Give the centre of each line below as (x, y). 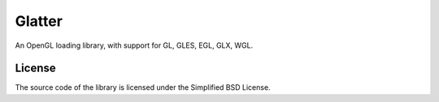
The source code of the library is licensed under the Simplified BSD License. (143, 87)
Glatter (39, 21)
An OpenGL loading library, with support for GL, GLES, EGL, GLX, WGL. (134, 45)
